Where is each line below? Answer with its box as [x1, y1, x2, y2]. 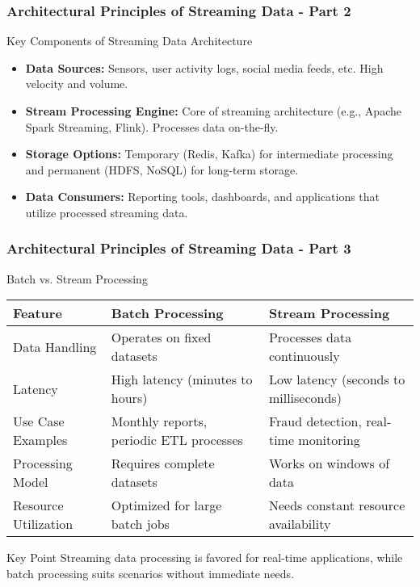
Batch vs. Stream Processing [6, 270, 148, 287]
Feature [13, 304, 62, 323]
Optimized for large [111, 496, 222, 515]
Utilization [13, 514, 73, 534]
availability [268, 514, 331, 534]
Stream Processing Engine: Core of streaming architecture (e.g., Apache [25, 103, 401, 119]
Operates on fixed [111, 328, 212, 347]
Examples [13, 430, 68, 450]
